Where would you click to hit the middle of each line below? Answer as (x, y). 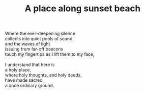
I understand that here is (30, 65)
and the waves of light (28, 44)
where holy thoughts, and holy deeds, (43, 75)
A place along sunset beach (83, 9)
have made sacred (24, 80)
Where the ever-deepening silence (40, 34)
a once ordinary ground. (29, 86)
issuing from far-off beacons (34, 49)
